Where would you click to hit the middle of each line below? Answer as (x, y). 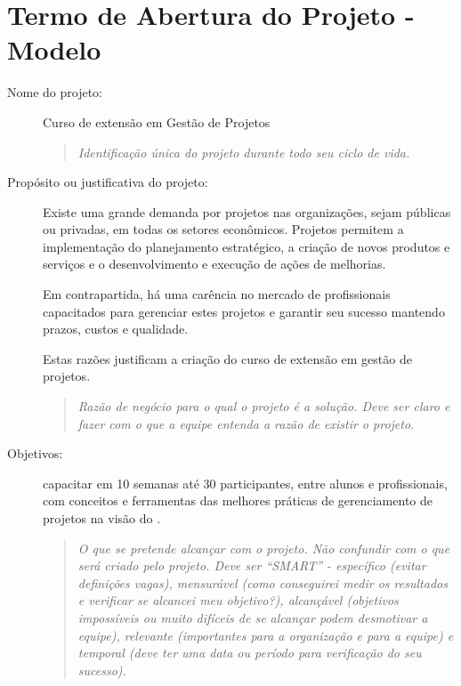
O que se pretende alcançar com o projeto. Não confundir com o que (264, 548)
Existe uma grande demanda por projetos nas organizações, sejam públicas (247, 211)
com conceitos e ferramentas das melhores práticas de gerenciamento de (238, 500)
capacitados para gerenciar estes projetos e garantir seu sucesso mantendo (244, 311)
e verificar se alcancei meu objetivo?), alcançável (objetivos (238, 600)
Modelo (54, 49)
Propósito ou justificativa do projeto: (108, 182)
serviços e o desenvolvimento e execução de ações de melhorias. (214, 264)
